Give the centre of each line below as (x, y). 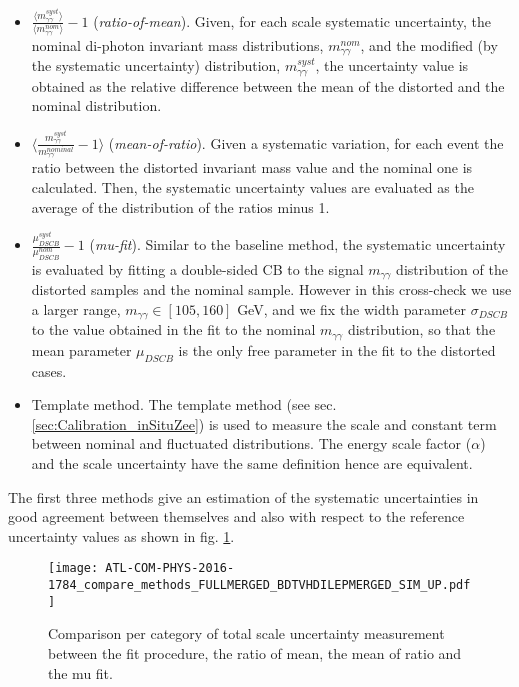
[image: (73, 568)
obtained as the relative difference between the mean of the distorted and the (268, 85)
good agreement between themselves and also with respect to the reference (236, 516)
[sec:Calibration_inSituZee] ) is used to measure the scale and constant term (264, 423)
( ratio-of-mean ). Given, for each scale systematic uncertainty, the (292, 20)
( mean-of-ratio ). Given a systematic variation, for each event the (306, 142)
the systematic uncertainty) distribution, (156, 65)
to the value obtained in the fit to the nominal (173, 329)
